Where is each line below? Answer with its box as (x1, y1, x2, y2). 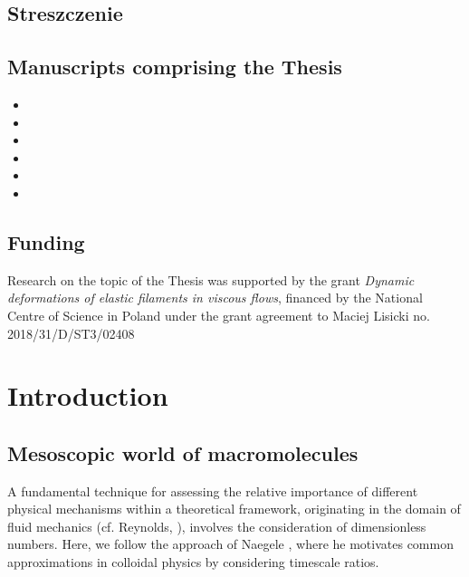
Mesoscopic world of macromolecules (7, 438, 359, 466)
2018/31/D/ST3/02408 (7, 323, 135, 342)
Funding (7, 227, 85, 255)
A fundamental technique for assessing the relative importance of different (7, 481, 418, 500)
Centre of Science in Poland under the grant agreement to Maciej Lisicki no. (7, 305, 430, 324)
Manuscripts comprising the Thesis (7, 53, 342, 81)
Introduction (7, 377, 168, 414)
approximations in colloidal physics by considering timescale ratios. (7, 553, 379, 572)
